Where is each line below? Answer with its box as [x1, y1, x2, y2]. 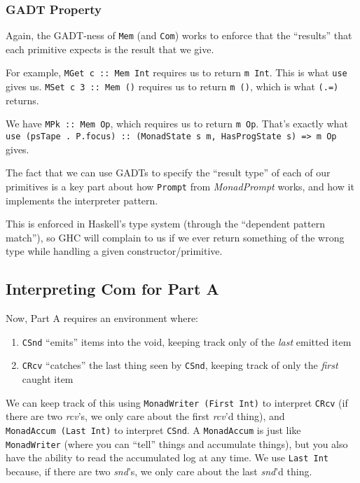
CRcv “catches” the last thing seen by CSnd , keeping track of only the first [22, 358, 338, 372]
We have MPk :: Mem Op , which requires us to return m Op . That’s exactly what [6, 116, 348, 131]
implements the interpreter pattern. [6, 192, 158, 207]
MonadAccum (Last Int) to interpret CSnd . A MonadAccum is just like [6, 422, 301, 437]
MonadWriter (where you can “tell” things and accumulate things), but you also [6, 436, 348, 451]
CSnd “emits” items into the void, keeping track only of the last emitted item [22, 334, 352, 349]
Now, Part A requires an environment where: [6, 311, 199, 325]
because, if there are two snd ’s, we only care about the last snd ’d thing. [6, 463, 312, 478]
